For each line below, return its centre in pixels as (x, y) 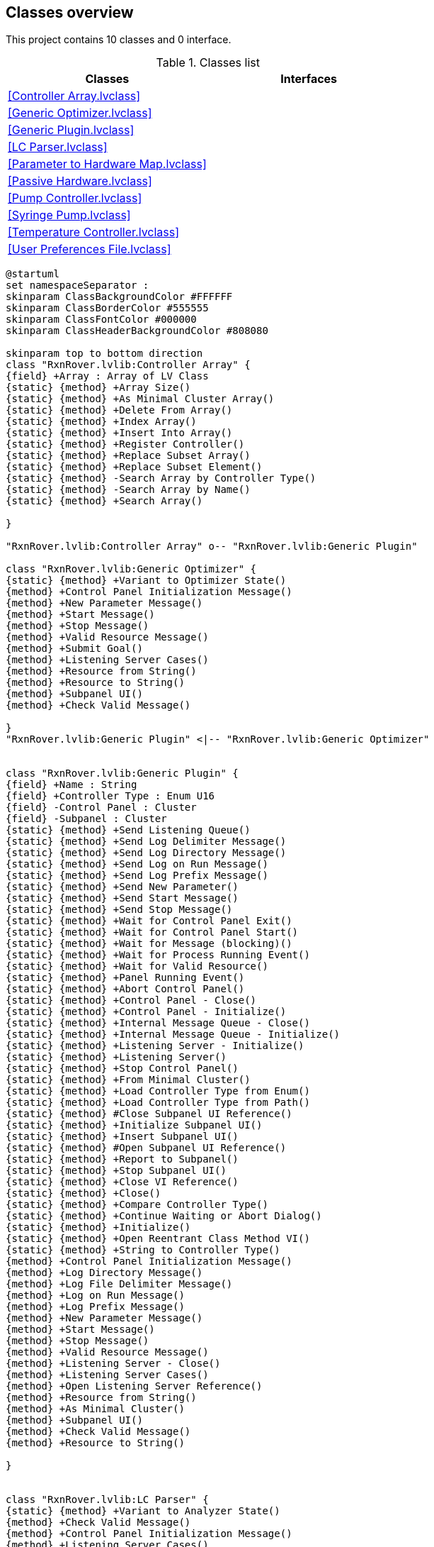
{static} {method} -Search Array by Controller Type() (161, 478)
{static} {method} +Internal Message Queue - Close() (158, 1023)
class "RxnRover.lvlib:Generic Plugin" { (122, 773)
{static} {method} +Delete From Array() (119, 410)
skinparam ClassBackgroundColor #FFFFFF (119, 297)
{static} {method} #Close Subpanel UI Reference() (149, 1114)
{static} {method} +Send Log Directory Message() (146, 853)
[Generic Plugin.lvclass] (71, 130)
